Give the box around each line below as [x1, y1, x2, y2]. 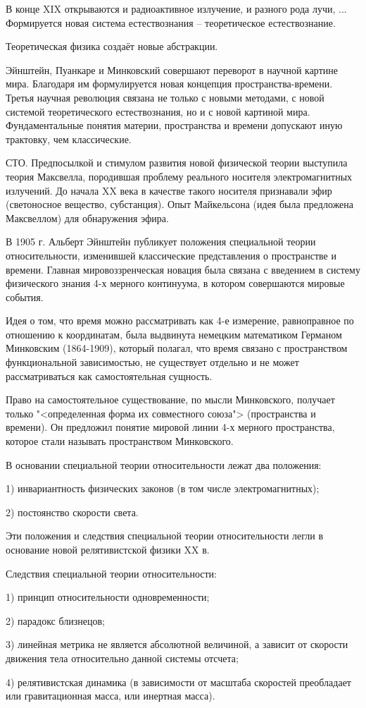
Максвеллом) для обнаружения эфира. [6, 210, 169, 225]
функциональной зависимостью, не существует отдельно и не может [6, 355, 299, 370]
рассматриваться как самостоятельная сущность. [6, 368, 213, 383]
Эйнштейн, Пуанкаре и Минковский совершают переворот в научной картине [6, 62, 338, 77]
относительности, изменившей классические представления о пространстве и [6, 248, 336, 262]
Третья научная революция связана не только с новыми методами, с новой [6, 90, 324, 104]
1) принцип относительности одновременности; [6, 590, 210, 604]
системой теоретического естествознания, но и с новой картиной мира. [6, 104, 310, 118]
